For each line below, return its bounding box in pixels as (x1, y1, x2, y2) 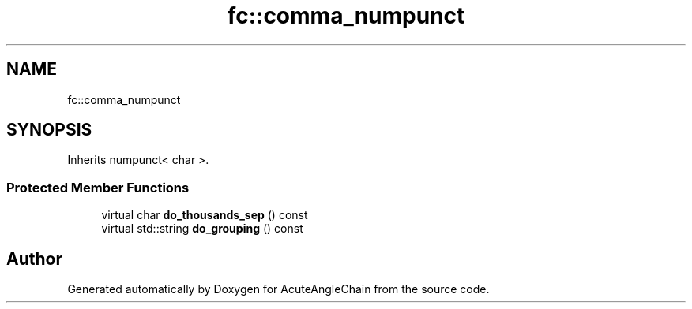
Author (6, 248, 62, 269)
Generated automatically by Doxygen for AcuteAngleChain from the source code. (67, 282, 490, 296)
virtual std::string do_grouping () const (101, 222, 303, 236)
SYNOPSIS (6, 120, 92, 140)
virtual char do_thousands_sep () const (101, 208, 308, 222)
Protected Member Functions (6, 179, 190, 195)
